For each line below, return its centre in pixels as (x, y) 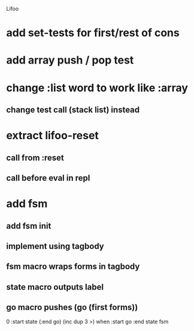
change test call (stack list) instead (73, 109)
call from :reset (35, 157)
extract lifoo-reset (52, 136)
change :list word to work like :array (97, 88)
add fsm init (29, 226)
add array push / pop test (70, 60)
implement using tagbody (55, 246)
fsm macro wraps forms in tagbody (73, 267)
